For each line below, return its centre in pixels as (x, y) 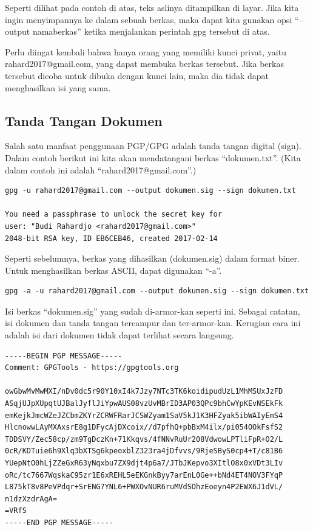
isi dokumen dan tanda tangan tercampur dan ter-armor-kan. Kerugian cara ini (153, 323)
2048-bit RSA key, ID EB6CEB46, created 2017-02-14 (111, 238)
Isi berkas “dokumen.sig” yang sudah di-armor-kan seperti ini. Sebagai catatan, (153, 311)
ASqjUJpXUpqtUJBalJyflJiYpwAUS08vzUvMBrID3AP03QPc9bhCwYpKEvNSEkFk (144, 404)
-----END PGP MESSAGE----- (59, 522)
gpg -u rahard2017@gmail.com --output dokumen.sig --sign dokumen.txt (150, 191)
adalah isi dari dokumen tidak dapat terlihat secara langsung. (119, 335)
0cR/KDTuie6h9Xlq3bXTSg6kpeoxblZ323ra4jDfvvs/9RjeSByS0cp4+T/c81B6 (144, 451)
